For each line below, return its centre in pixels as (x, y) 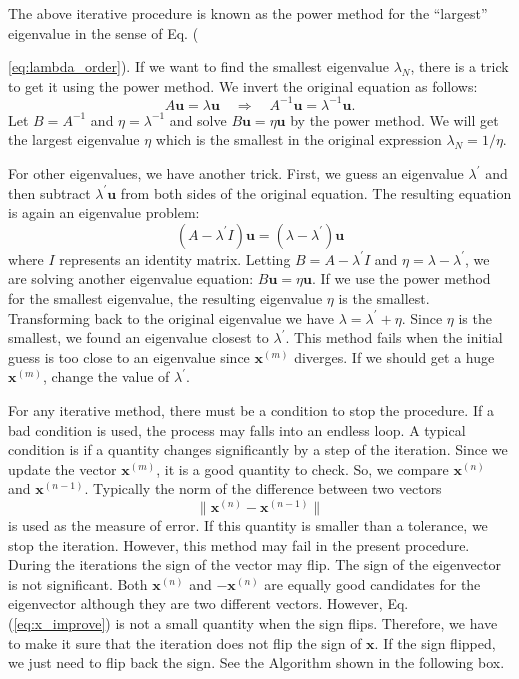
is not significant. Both (78, 583)
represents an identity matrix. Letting (175, 258)
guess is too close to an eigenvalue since (129, 356)
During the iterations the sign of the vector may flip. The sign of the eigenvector (254, 564)
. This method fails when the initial (394, 337)
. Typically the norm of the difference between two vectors (263, 488)
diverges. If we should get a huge (394, 356)
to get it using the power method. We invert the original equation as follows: (243, 85)
